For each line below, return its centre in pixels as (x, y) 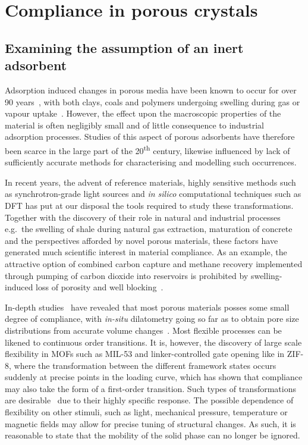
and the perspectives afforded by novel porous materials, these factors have (142, 240)
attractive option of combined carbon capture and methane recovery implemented (154, 263)
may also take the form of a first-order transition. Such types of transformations (150, 388)
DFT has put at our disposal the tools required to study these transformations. (149, 205)
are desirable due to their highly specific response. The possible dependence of (149, 400)
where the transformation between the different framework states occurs (145, 365)
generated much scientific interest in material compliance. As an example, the (146, 252)
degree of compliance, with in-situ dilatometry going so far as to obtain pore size (152, 319)
